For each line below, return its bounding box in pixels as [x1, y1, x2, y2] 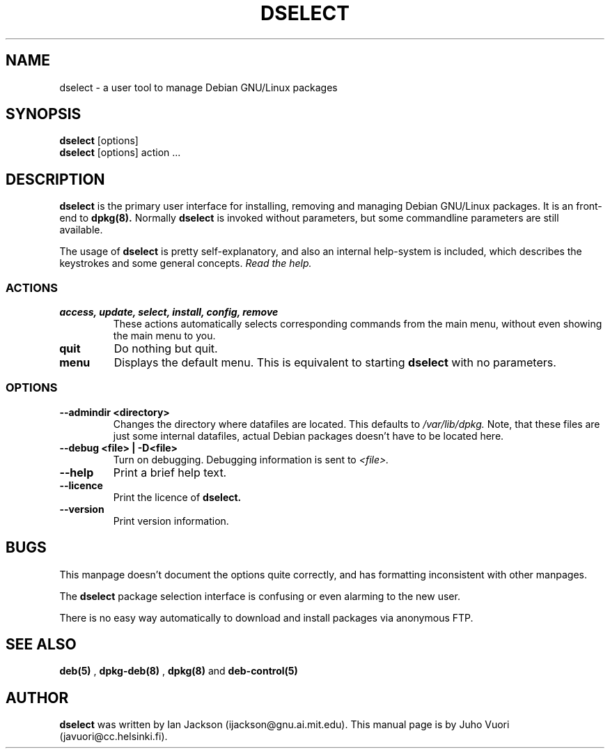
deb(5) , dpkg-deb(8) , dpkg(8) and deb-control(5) [59, 665, 298, 677]
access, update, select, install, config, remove [59, 306, 279, 318]
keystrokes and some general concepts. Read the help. [59, 257, 312, 270]
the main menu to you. [113, 330, 216, 342]
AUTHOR [6, 688, 69, 707]
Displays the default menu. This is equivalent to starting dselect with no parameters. [114, 355, 556, 370]
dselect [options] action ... [59, 146, 181, 159]
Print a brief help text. [113, 465, 227, 479]
